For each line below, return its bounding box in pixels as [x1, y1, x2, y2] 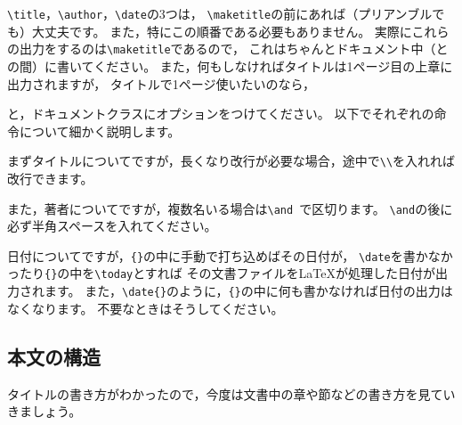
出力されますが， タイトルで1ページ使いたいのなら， [7, 74, 316, 93]
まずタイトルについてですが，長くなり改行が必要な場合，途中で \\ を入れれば [7, 151, 456, 170]
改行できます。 [7, 168, 93, 187]
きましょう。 [7, 402, 82, 421]
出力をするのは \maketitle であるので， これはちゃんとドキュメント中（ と [19, 39, 449, 58]
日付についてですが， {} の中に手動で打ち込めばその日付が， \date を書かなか [7, 246, 453, 265]
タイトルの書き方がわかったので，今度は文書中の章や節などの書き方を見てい [7, 384, 456, 403]
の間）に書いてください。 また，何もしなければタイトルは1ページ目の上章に [7, 56, 453, 75]
